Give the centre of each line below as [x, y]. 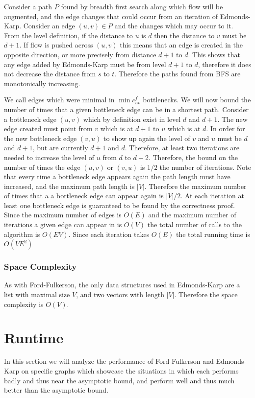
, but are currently [60, 148]
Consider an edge [49, 26]
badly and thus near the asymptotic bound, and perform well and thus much [119, 380]
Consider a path [28, 6]
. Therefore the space [206, 294]
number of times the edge [42, 167]
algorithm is [22, 234]
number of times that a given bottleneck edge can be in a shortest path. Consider [126, 109]
